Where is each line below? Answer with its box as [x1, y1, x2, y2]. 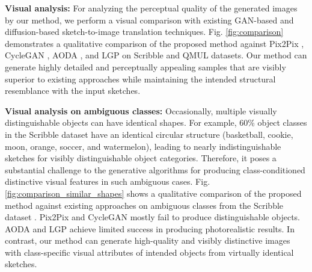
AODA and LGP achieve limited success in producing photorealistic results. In [5, 222, 295, 235]
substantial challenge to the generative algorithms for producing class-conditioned [5, 163, 305, 176]
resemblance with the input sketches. [5, 84, 141, 97]
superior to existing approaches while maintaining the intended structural [5, 72, 276, 85]
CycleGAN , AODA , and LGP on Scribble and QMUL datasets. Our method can [5, 49, 307, 61]
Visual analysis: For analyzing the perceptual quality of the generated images [5, 2, 298, 14]
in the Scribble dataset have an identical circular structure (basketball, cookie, [5, 128, 293, 140]
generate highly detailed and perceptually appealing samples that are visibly [5, 60, 286, 73]
